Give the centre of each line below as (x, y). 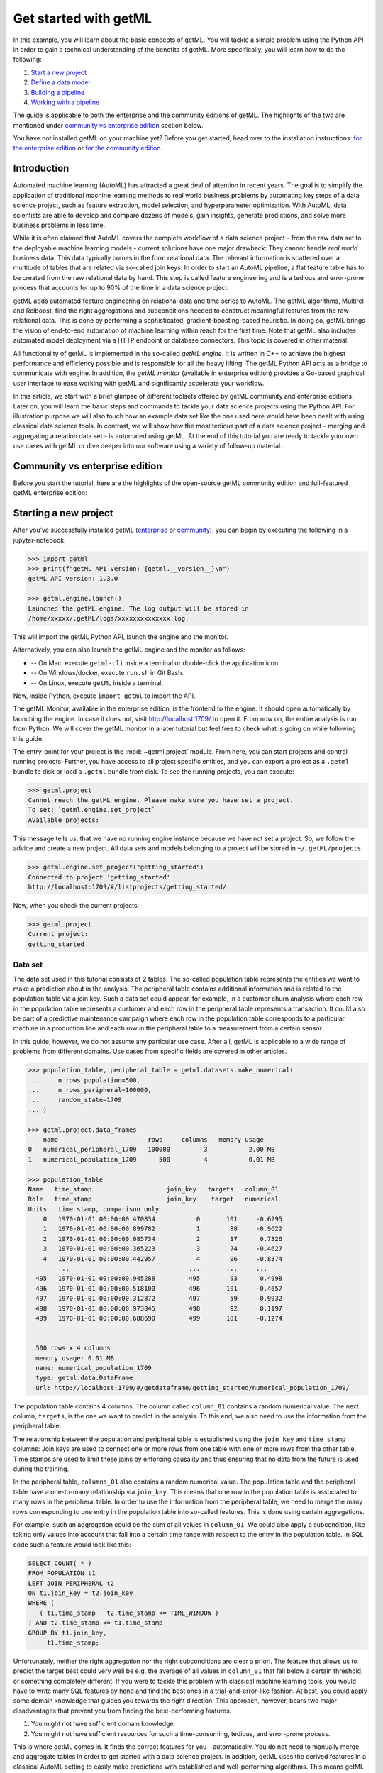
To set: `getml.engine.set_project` (92, 810)
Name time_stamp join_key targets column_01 (154, 1189)
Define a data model (60, 82)
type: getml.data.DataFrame (84, 1378)
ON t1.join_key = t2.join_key (81, 1593)
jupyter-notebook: (40, 540)
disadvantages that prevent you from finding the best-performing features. (122, 1711)
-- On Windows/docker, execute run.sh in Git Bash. (107, 673)
